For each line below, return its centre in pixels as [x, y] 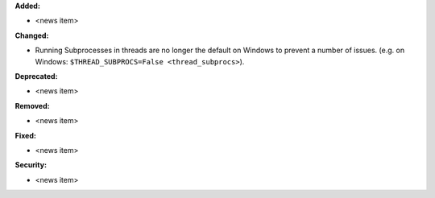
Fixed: [25, 135]
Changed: [32, 35]
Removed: [32, 105]
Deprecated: [36, 76]
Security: [31, 165]
